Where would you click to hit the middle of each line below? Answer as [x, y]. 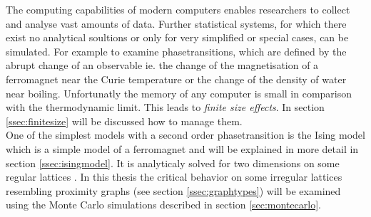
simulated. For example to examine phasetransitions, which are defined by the [176, 51]
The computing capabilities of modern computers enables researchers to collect [178, 9]
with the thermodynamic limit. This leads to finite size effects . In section [165, 107]
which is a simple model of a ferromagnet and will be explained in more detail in [182, 148]
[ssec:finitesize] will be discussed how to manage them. [124, 121]
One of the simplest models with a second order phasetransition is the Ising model [185, 135]
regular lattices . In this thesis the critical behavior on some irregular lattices [174, 177]
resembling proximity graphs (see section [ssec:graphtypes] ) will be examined [173, 190]
